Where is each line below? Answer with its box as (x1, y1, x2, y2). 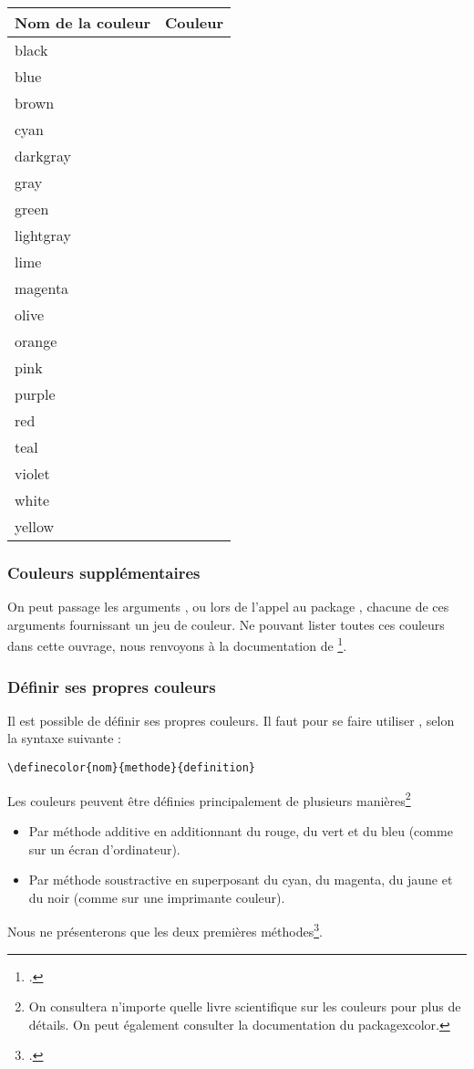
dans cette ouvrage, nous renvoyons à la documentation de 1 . (7, 634, 347, 655)
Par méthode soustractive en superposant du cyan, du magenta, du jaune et (28, 870, 453, 889)
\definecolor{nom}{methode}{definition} (7, 761, 256, 775)
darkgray (15, 145, 71, 166)
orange (15, 330, 57, 351)
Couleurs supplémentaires (7, 561, 201, 583)
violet (15, 463, 50, 484)
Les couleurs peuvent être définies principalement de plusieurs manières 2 (7, 788, 411, 810)
